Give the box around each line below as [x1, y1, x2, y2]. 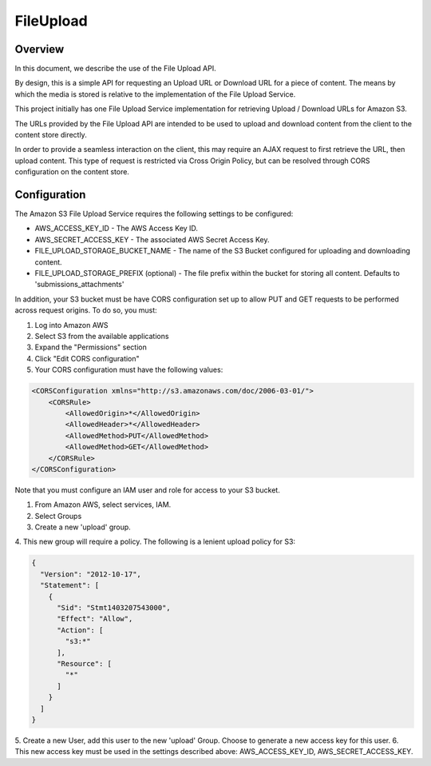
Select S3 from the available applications [34, 332, 169, 341]
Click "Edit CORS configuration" [34, 353, 140, 363]
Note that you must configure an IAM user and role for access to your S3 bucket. [14, 485, 281, 495]
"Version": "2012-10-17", [40, 569, 141, 579]
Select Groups [34, 511, 82, 521]
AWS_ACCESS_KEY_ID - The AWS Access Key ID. [34, 224, 199, 233]
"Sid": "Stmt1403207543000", [57, 603, 171, 612]
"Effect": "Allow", [57, 614, 133, 624]
